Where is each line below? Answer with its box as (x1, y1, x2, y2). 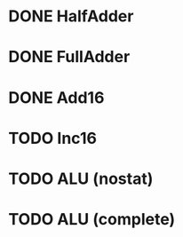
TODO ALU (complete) (8, 209, 176, 230)
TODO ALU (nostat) (8, 169, 154, 188)
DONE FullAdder (8, 47, 131, 67)
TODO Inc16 (8, 128, 97, 148)
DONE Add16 (8, 87, 105, 107)
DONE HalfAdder (8, 6, 134, 27)
